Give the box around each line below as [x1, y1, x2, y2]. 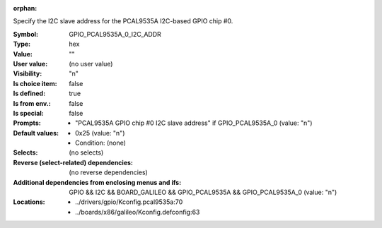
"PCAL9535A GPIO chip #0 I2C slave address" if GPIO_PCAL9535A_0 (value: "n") [75, 119, 313, 127]
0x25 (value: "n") [75, 128, 125, 137]
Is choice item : [13, 79, 57, 88]
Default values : [13, 128, 59, 137]
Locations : [13, 198, 45, 206]
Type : [13, 40, 31, 49]
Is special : [13, 109, 44, 117]
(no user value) [69, 59, 113, 68]
